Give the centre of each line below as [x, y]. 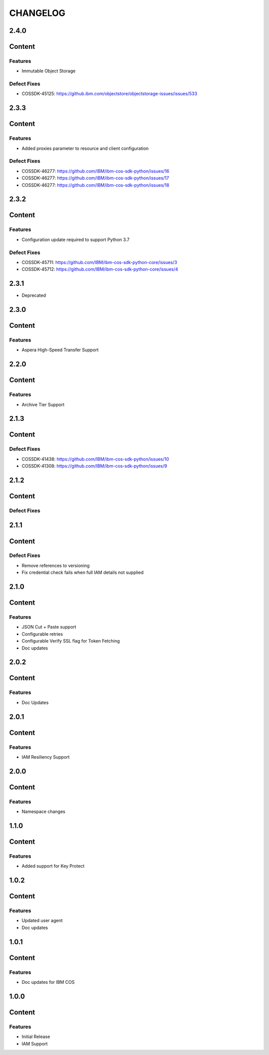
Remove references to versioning [56, 565]
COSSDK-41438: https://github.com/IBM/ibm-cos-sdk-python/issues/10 [95, 459]
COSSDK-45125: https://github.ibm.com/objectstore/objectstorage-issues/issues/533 [110, 94]
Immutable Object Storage [49, 71]
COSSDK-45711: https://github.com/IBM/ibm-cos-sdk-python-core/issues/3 [99, 262]
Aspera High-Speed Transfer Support [60, 350]
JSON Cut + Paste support [49, 627]
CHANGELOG [37, 13]
